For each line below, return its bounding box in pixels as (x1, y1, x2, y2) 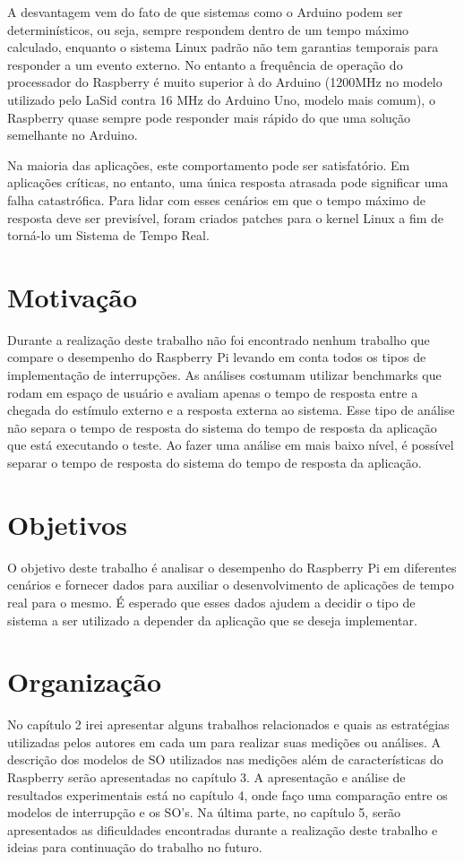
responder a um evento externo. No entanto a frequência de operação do (7, 55, 403, 73)
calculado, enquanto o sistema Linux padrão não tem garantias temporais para (7, 38, 439, 56)
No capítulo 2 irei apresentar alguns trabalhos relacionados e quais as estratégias (7, 715, 450, 734)
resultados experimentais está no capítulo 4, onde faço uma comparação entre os (7, 785, 448, 804)
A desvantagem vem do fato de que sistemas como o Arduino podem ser (7, 3, 403, 21)
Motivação (7, 278, 138, 315)
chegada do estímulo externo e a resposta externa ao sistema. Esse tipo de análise (7, 401, 455, 419)
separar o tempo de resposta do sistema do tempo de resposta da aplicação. (7, 453, 422, 471)
